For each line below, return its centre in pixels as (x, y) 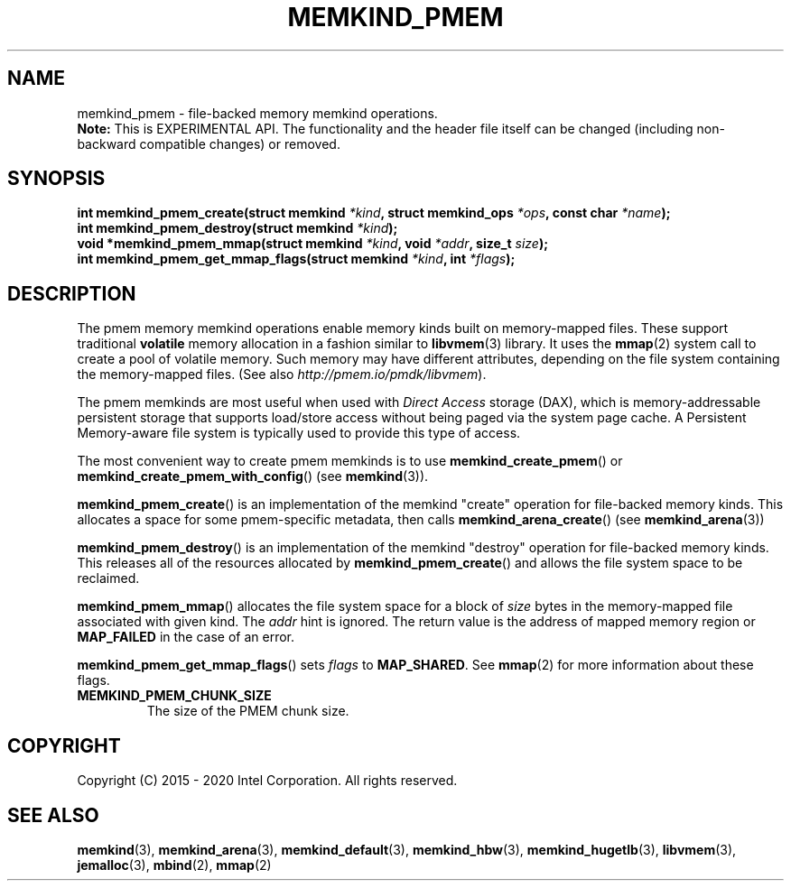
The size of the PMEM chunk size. (248, 711)
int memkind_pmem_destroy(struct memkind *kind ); (237, 228)
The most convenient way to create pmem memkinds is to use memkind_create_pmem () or (350, 461)
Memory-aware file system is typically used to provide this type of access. (299, 433)
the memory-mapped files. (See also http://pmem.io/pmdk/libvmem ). (282, 375)
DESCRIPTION (72, 293)
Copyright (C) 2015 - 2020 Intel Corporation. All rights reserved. (267, 781)
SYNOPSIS (56, 179)
